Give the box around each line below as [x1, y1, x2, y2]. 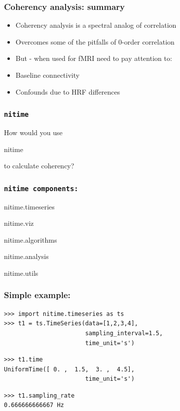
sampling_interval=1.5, [85, 329, 163, 337]
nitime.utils [4, 267, 38, 278]
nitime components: [4, 184, 78, 193]
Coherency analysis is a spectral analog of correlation [15, 20, 177, 30]
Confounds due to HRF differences [15, 86, 120, 97]
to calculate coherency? [4, 160, 74, 171]
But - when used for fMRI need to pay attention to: [15, 53, 172, 63]
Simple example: [4, 289, 71, 301]
